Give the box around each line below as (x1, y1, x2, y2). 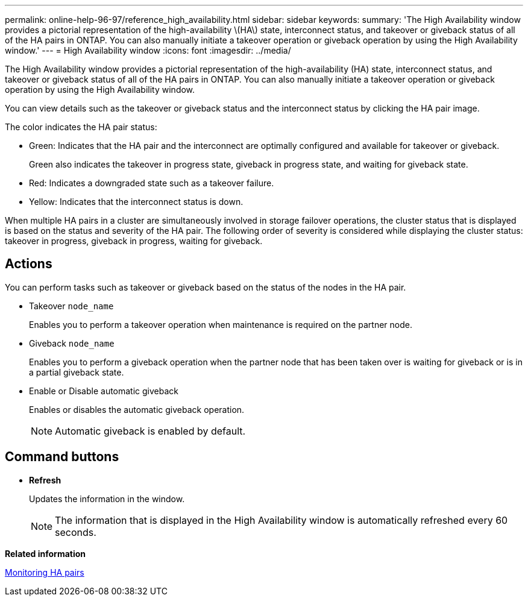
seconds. (55, 526, 96, 538)
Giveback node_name (29, 338, 115, 348)
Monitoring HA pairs (5, 567, 84, 577)
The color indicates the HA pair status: (5, 122, 157, 132)
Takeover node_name (29, 300, 114, 311)
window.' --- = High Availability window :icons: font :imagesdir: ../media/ (5, 45, 291, 55)
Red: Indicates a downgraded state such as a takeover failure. (29, 178, 274, 188)
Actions (5, 256, 52, 272)
